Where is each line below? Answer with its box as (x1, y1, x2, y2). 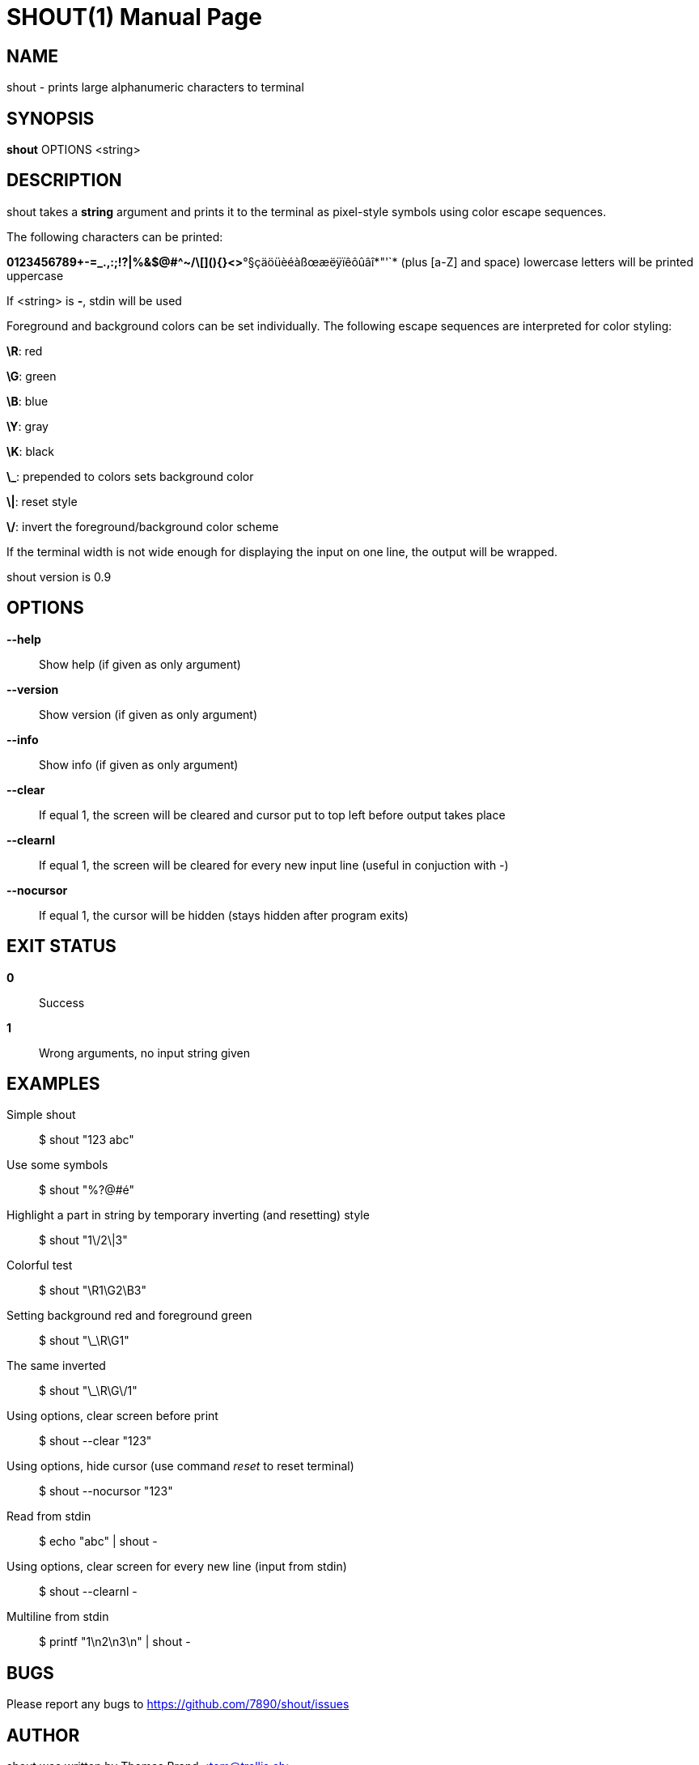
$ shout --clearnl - (39, 1584, 138, 1599)
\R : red (6, 343, 43, 358)
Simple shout (6, 1108, 76, 1122)
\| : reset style (6, 494, 78, 508)
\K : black (6, 444, 54, 458)
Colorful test (6, 1258, 73, 1273)
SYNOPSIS (6, 108, 95, 129)
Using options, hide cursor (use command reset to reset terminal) (6, 1459, 354, 1474)
